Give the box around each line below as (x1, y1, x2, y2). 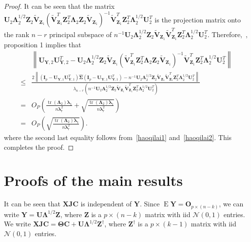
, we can (219, 199, 244, 209)
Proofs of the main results (4, 170, 183, 190)
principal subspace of (49, 29, 112, 39)
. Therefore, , (207, 29, 248, 39)
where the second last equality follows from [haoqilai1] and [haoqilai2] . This (4, 132, 232, 142)
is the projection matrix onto (154, 14, 241, 24)
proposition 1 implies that (4, 39, 81, 49)
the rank (4, 29, 29, 39)
